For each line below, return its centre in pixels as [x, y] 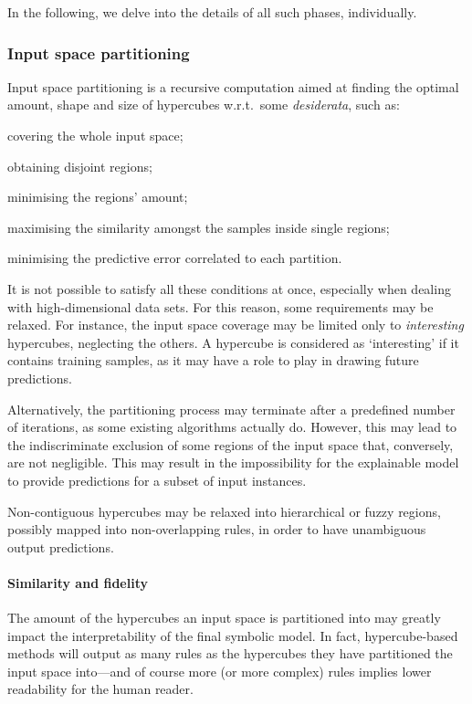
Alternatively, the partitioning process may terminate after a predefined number [231, 409]
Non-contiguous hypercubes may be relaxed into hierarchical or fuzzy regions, [224, 511]
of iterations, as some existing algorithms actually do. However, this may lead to [232, 427]
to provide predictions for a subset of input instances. [157, 480]
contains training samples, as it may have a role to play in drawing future [213, 360]
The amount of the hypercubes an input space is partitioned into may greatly [224, 618]
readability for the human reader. [100, 689]
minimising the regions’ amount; [98, 197]
